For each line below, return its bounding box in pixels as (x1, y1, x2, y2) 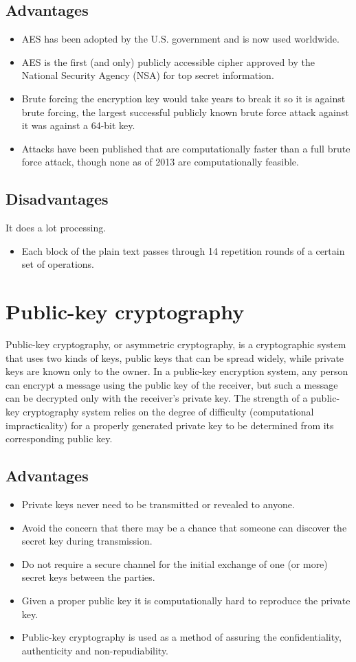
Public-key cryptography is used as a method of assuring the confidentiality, (21, 630, 342, 644)
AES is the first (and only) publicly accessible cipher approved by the (21, 54, 315, 69)
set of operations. (21, 257, 94, 271)
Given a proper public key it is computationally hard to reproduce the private (21, 593, 351, 607)
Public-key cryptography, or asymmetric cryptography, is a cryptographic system (5, 337, 346, 352)
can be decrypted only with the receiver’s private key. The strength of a (5, 391, 308, 405)
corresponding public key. (5, 431, 113, 446)
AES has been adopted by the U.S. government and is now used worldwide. (21, 32, 340, 46)
